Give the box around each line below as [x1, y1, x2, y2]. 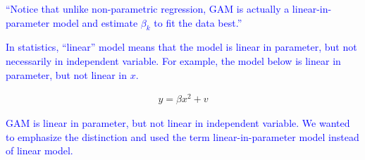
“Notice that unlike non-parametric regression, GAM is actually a [6, 1, 290, 16]
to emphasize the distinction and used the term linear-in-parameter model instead [6, 129, 359, 144]
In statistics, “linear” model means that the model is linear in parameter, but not [6, 39, 357, 54]
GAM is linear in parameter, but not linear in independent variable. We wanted [6, 116, 350, 130]
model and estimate [52, 15, 138, 30]
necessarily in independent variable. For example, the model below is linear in [6, 53, 341, 68]
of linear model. [6, 143, 73, 158]
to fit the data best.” [154, 15, 242, 30]
